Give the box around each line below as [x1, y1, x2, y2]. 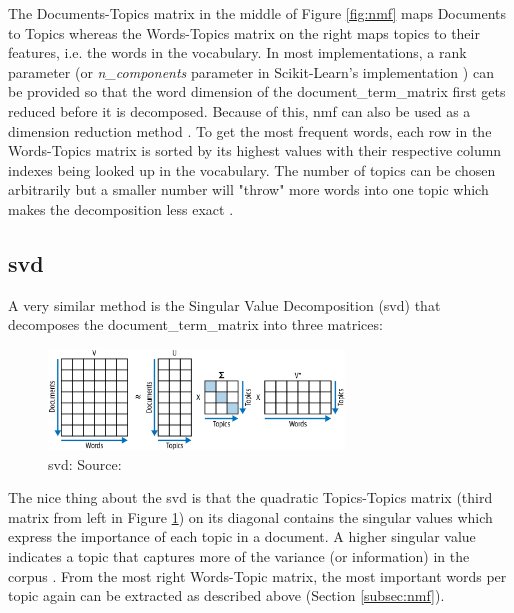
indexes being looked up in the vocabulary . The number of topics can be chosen [8, 159, 496, 180]
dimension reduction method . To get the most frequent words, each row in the [8, 120, 492, 141]
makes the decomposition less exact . [8, 198, 234, 219]
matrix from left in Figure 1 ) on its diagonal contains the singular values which [8, 506, 493, 527]
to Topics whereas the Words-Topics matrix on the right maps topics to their [8, 22, 480, 43]
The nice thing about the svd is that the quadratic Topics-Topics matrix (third [8, 487, 493, 508]
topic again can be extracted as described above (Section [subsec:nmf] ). [8, 585, 445, 606]
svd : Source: [48, 453, 122, 474]
